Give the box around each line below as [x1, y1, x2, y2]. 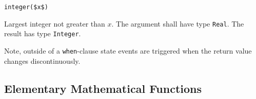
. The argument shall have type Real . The [111, 18, 244, 29]
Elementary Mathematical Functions [4, 80, 202, 96]
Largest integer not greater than [4, 18, 105, 29]
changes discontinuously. [4, 55, 81, 66]
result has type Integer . [4, 28, 81, 39]
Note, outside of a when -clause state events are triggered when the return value [4, 45, 252, 56]
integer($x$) [4, 4, 48, 11]
